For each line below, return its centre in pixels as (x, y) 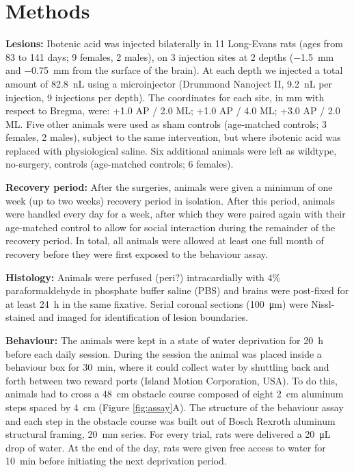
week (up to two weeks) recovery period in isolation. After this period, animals (170, 200)
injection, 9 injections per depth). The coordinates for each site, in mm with (165, 97)
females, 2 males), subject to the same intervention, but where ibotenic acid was (173, 137)
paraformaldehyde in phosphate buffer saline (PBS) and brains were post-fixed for (177, 290)
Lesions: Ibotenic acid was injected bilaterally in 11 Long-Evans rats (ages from (175, 43)
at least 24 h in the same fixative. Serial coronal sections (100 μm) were (157, 303)
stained (21, 317)
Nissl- (323, 303)
